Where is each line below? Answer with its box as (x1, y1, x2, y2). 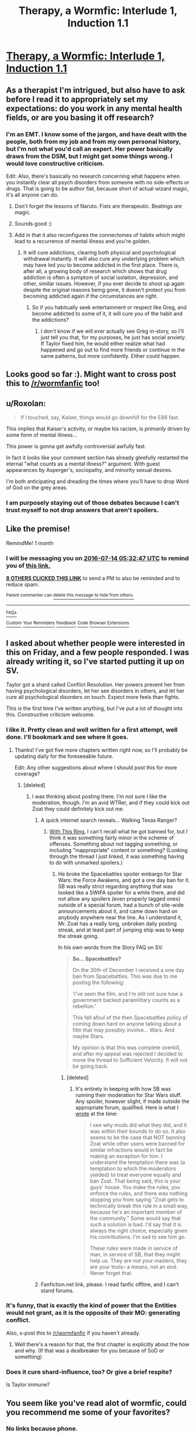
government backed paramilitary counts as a (72, 996, 180, 1004)
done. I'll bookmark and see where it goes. (6, 733, 129, 741)
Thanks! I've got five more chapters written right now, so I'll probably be (14, 746, 188, 753)
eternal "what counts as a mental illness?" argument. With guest (6, 460, 160, 467)
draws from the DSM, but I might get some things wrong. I (6, 152, 173, 160)
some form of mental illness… (6, 432, 78, 439)
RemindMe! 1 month (6, 539, 54, 546)
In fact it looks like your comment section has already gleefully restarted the (6, 454, 188, 461)
